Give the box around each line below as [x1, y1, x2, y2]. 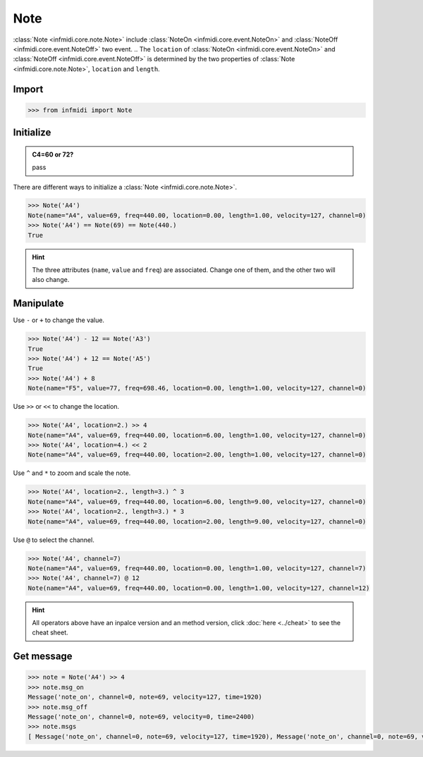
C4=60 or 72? [32, 150, 74, 159]
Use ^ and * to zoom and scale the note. [13, 469, 131, 477]
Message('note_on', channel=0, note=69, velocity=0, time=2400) [27, 713, 255, 721]
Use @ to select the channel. [13, 536, 94, 544]
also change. [32, 276, 70, 284]
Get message [13, 651, 73, 663]
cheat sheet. [32, 628, 68, 637]
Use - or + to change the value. [13, 316, 105, 324]
